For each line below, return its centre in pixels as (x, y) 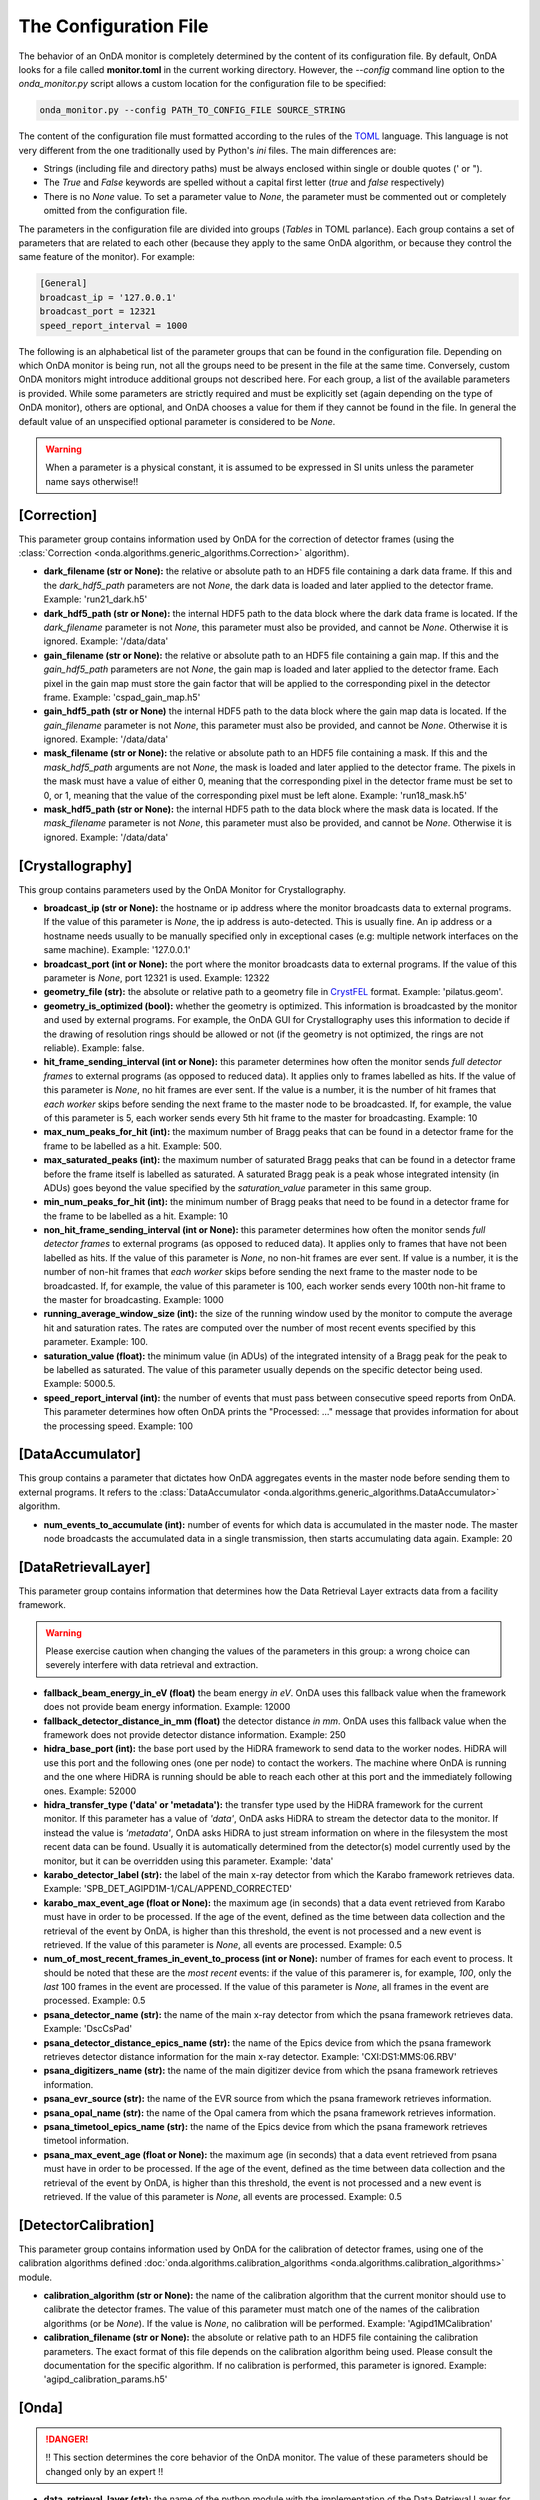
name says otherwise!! (92, 481)
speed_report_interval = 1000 (113, 325)
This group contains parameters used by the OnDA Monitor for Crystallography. (182, 889)
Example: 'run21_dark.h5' (95, 599)
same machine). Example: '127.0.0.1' (117, 950)
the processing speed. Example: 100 (118, 1426)
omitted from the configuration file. (115, 211)
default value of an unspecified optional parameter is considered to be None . (177, 421)
